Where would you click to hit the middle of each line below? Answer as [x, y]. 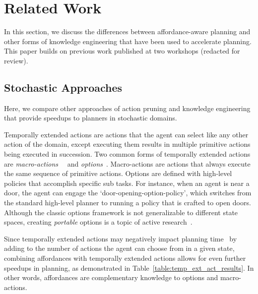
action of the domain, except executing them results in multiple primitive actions [127, 144]
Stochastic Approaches [63, 87]
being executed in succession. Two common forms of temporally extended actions [127, 154]
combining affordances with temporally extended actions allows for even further [125, 258]
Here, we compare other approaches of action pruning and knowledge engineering [127, 108]
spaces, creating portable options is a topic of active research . [98, 222]
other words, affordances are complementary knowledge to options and [111, 277]
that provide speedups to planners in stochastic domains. [91, 118]
